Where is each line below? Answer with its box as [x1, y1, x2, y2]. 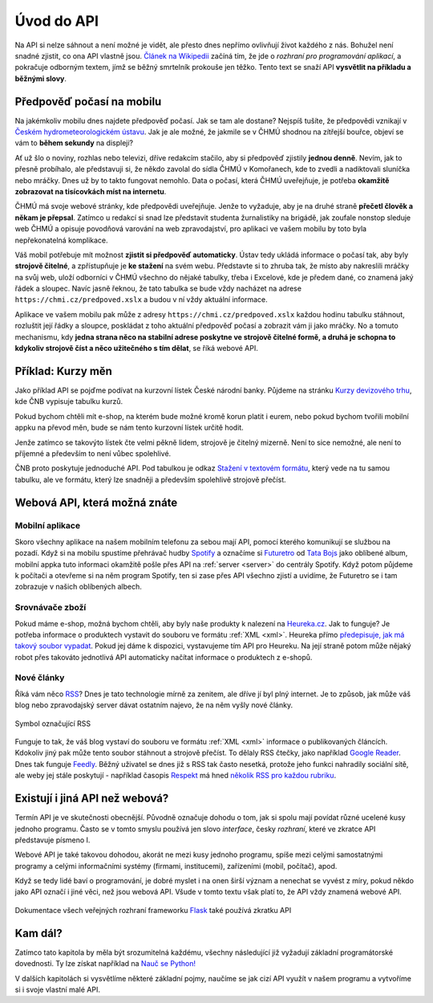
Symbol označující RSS [14, 719, 91, 728]
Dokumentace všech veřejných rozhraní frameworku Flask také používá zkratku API [14, 905, 292, 915]
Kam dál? [14, 926, 63, 940]
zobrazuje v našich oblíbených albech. [14, 582, 142, 592]
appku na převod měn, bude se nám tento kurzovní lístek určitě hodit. [14, 422, 244, 433]
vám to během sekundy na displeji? [14, 138, 134, 148]
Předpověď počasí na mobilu [14, 95, 162, 108]
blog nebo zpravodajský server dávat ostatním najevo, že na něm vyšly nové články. [14, 700, 293, 710]
